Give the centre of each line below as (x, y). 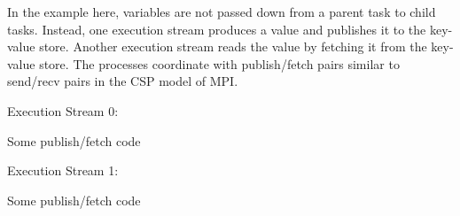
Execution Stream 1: (63, 170)
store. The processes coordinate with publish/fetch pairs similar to (219, 63)
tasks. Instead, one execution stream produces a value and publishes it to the (217, 29)
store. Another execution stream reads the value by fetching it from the (233, 46)
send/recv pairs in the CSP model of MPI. (123, 81)
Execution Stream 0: (63, 110)
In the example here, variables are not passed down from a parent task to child (222, 12)
